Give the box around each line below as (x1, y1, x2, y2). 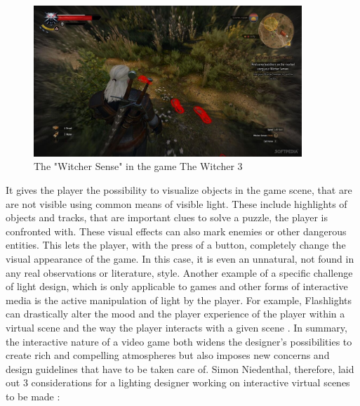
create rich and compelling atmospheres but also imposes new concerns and (6, 348, 330, 362)
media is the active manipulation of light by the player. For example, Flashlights (6, 292, 352, 307)
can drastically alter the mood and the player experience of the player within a (6, 306, 345, 321)
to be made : (6, 388, 60, 403)
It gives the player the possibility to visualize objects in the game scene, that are (6, 183, 352, 197)
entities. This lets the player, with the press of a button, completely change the (6, 237, 346, 252)
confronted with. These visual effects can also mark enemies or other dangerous (6, 223, 347, 238)
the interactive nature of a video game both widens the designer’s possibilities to (6, 334, 352, 348)
